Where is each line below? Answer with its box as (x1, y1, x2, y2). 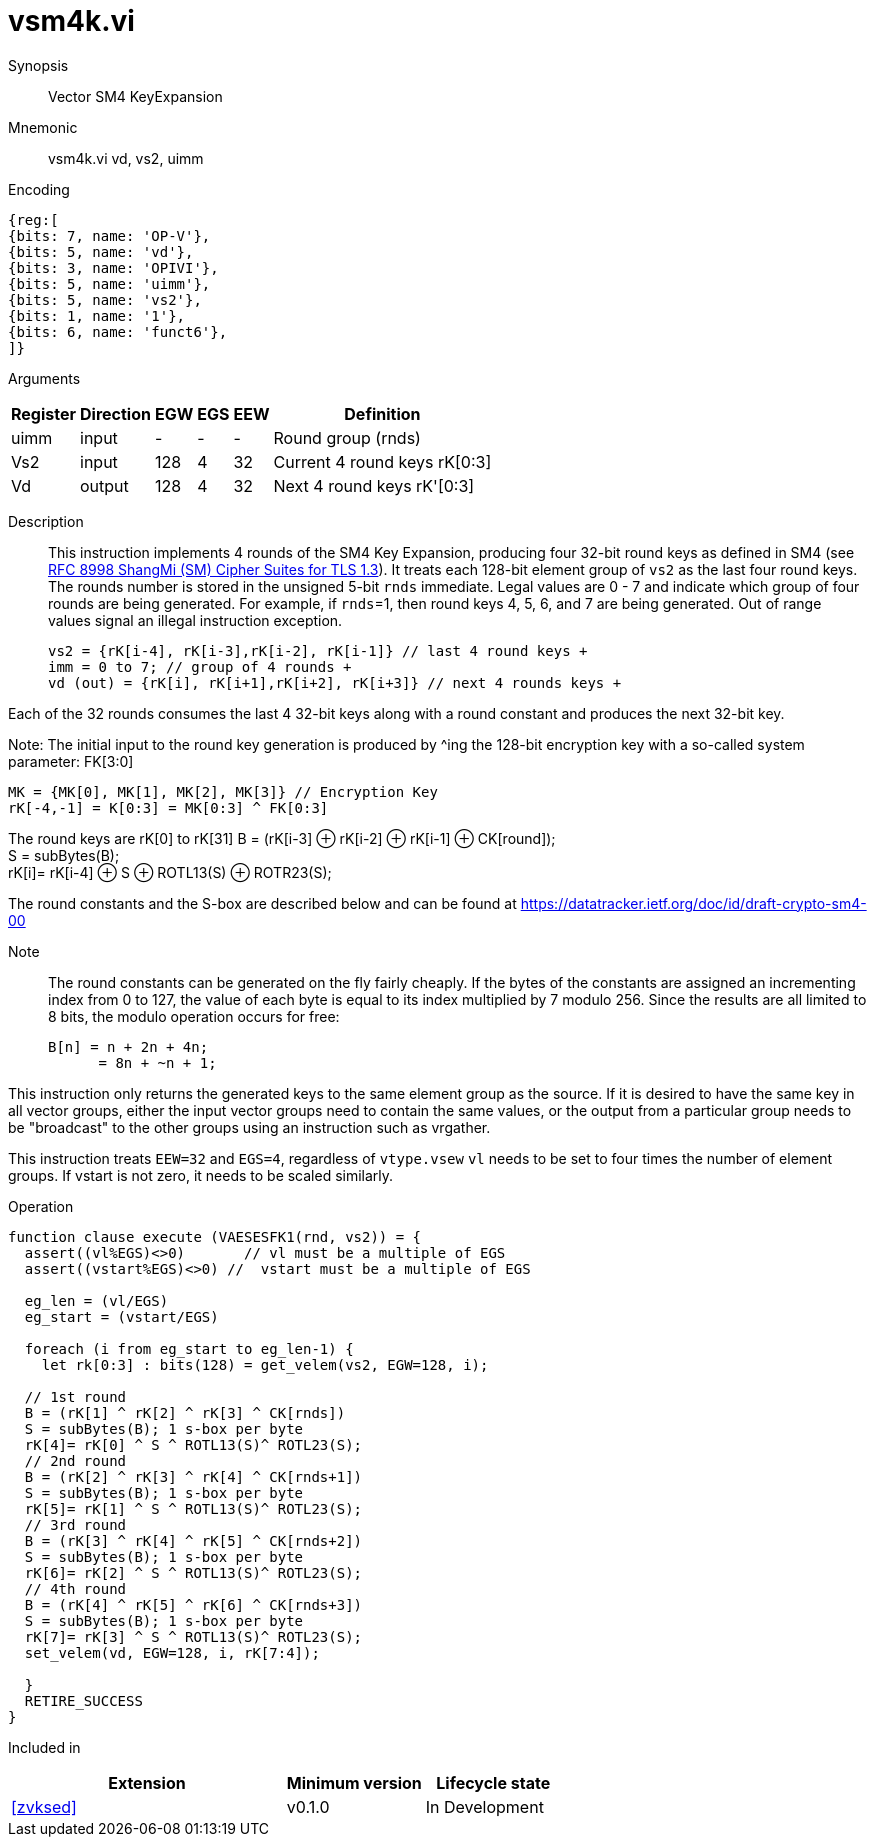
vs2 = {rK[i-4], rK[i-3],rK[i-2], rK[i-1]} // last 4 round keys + (48, 642, 588, 659)
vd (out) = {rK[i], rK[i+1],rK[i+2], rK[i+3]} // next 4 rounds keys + (48, 674, 622, 691)
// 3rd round (24, 1516, 127, 1533)
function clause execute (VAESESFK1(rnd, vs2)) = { (8, 1228, 422, 1245)
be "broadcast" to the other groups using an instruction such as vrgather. (8, 1118, 491, 1136)
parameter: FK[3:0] (8, 752, 134, 770)
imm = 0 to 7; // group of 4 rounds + (48, 658, 352, 675)
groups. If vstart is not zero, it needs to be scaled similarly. (8, 1166, 394, 1184)
